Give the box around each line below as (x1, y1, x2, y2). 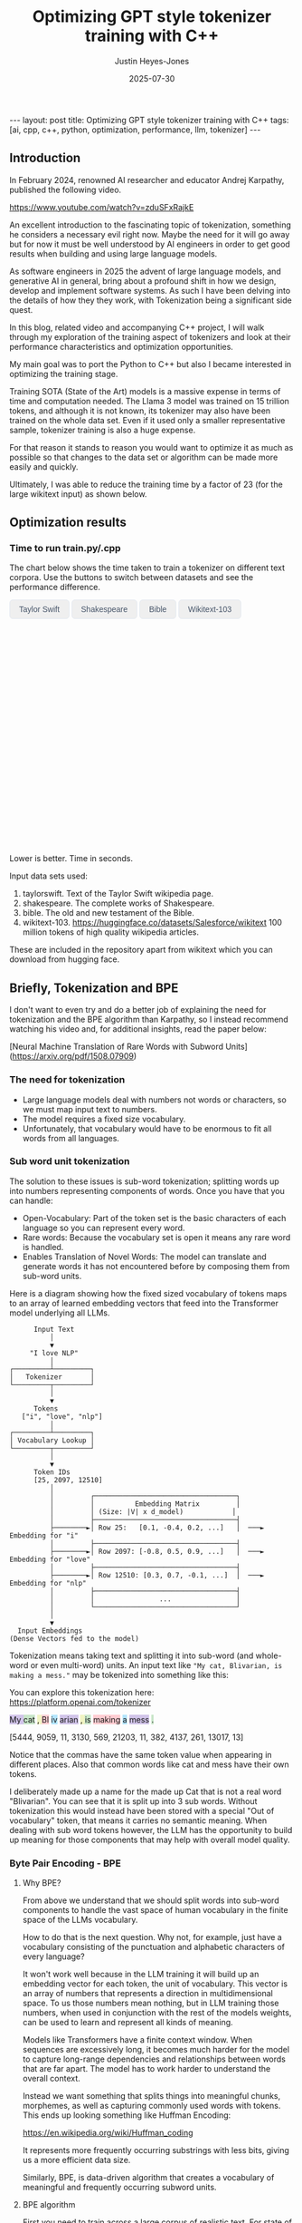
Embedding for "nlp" (9, 1578, 88, 1587)
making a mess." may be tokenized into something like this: (9, 1669, 229, 1680)
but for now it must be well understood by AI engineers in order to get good (9, 238, 291, 249)
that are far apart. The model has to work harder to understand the (22, 2063, 271, 2074)
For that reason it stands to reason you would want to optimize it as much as (9, 442, 294, 452)
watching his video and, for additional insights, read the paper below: (9, 1024, 267, 1034)
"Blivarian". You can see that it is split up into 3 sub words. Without (9, 1795, 258, 1806)
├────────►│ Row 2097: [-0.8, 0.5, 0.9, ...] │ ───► (49, 1547, 265, 1556)
